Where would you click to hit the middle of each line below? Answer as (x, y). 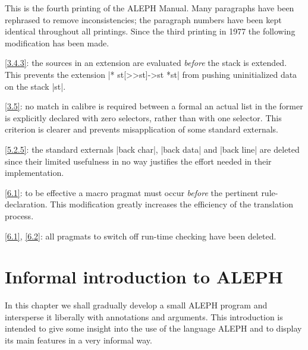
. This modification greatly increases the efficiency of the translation (169, 204)
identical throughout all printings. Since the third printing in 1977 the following (150, 31)
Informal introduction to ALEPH (144, 277)
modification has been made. (57, 42)
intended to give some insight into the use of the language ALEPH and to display (153, 328)
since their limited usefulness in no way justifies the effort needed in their (138, 161)
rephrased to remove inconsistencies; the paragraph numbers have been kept (143, 19)
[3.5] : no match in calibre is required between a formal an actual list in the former (154, 106)
